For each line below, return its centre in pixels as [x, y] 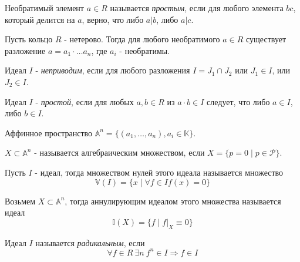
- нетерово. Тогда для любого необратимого [142, 39]
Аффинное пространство [49, 132]
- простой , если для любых [85, 101]
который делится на [40, 19]
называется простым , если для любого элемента [197, 8]
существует [266, 39]
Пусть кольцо [29, 39]
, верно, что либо [113, 19]
